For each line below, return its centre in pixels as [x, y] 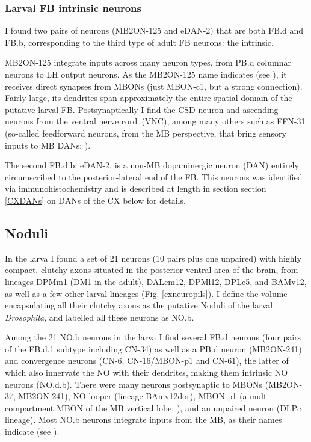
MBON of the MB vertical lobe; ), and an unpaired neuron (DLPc [179, 407]
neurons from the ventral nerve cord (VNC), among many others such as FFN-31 [155, 121]
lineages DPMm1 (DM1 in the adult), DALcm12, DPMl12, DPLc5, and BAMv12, [156, 281]
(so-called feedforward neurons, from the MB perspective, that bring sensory [146, 133]
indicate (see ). [32, 431]
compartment [29, 407]
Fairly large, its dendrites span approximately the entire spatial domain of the [149, 98]
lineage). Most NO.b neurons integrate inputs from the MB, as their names [143, 419]
